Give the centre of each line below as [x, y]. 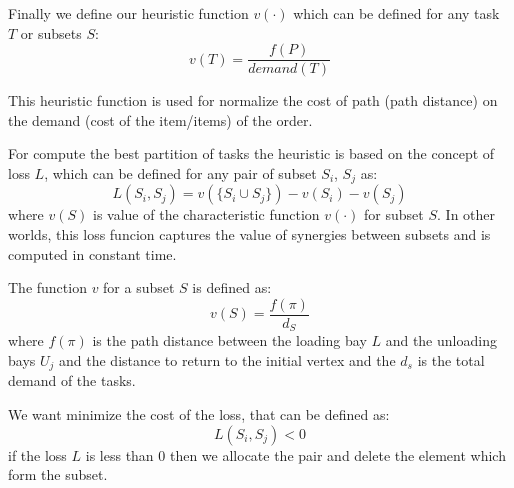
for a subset [139, 287]
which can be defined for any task [396, 13]
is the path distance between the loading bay [229, 340]
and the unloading [441, 340]
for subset [394, 214]
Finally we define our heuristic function [128, 13]
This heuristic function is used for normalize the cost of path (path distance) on [253, 100]
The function [47, 287]
